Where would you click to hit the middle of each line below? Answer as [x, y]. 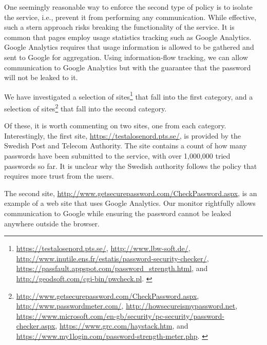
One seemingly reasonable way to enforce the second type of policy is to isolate [128, 7]
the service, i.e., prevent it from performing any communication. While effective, [130, 17]
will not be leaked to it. [41, 77]
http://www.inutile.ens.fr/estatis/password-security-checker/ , [112, 258]
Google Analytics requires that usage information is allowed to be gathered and [129, 47]
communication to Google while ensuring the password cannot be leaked [118, 213]
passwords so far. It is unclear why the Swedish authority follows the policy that [131, 166]
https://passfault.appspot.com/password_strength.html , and [112, 268]
